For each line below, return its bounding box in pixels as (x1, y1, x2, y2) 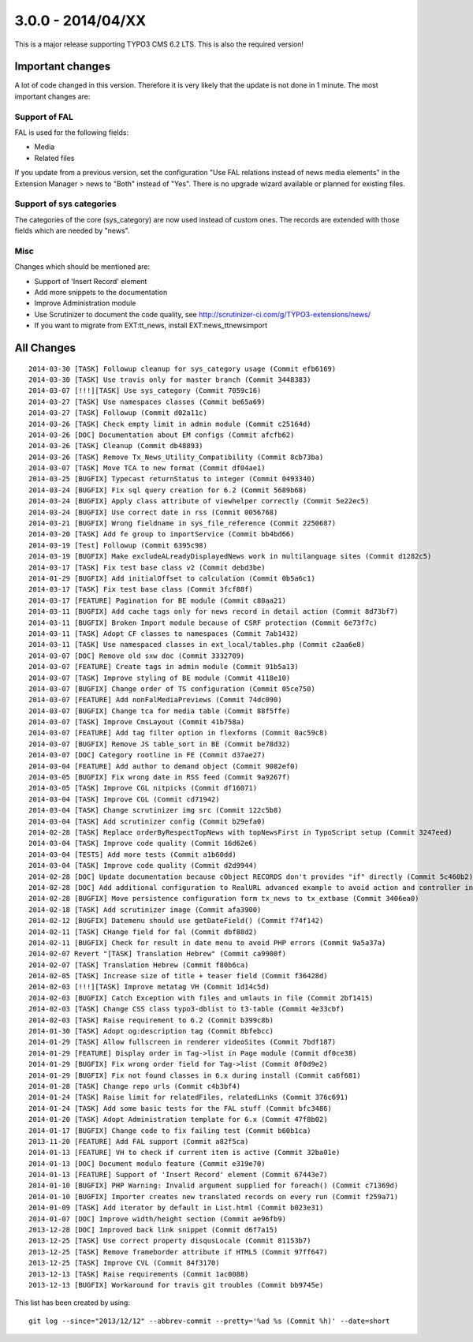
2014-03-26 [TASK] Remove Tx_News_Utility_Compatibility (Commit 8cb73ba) (28, 452, 324, 462)
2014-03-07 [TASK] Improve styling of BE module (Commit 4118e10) (28, 673, 291, 682)
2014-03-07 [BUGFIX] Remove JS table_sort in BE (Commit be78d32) (28, 739, 291, 749)
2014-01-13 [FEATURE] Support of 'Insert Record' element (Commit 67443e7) (28, 1170, 328, 1179)
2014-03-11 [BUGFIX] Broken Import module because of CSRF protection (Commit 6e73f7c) (28, 618, 378, 627)
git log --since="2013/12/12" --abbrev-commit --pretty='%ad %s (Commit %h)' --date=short (28, 1316, 390, 1325)
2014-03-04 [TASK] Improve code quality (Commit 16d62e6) (28, 839, 258, 848)
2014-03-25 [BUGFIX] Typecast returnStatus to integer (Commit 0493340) (28, 474, 315, 484)
